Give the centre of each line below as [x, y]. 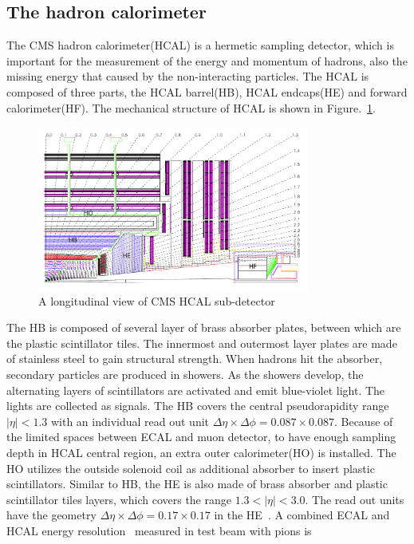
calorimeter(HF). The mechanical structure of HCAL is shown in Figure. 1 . [191, 107]
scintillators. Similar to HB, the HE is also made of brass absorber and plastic [197, 484]
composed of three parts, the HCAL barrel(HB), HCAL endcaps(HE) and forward [207, 91]
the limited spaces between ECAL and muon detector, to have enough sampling [201, 437]
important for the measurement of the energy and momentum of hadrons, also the [207, 60]
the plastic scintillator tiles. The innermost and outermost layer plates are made [202, 343]
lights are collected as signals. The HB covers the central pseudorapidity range [198, 406]
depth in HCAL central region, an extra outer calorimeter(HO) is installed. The [201, 453]
